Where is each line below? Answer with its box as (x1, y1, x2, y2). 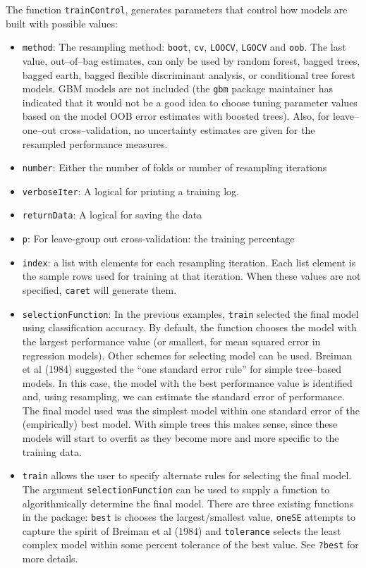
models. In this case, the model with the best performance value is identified (22, 375, 353, 390)
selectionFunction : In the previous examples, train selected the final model (22, 306, 359, 321)
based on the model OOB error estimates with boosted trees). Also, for (22, 109, 330, 123)
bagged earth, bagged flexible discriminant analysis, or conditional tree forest (22, 67, 355, 82)
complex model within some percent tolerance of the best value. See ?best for (22, 537, 359, 552)
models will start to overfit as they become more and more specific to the (22, 431, 339, 445)
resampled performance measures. (22, 136, 168, 151)
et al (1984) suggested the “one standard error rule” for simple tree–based (22, 362, 341, 376)
